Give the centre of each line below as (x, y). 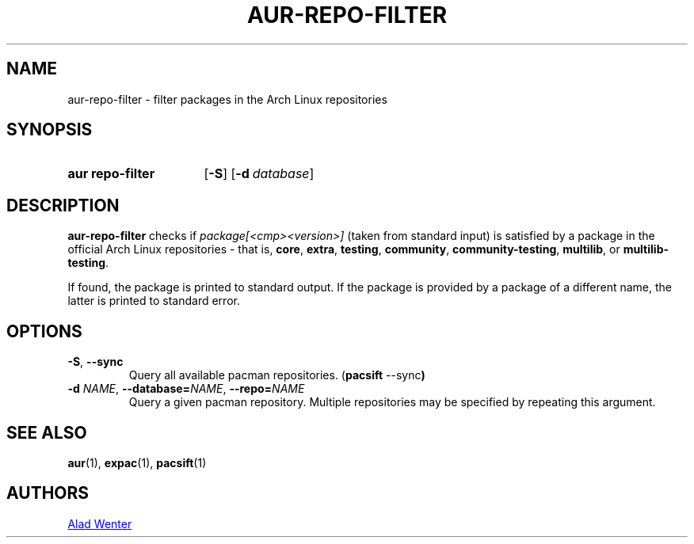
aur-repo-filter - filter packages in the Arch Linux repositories (227, 99)
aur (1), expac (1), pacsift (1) (137, 462)
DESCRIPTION (63, 205)
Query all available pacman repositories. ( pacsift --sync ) (277, 375)
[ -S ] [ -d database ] (259, 174)
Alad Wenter (100, 523)
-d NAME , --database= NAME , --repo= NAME (186, 389)
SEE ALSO (47, 432)
